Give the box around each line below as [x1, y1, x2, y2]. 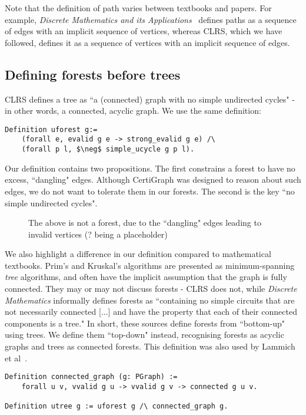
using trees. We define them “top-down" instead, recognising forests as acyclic [5, 328, 284, 341]
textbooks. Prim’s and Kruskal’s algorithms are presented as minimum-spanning [5, 259, 295, 271]
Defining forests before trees [5, 65, 181, 83]
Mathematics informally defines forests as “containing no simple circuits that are [5, 294, 295, 306]
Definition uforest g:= [5, 125, 98, 134]
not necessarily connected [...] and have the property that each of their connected [5, 305, 297, 318]
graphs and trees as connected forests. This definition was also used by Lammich [5, 340, 295, 353]
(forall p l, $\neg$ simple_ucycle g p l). [21, 145, 195, 154]
